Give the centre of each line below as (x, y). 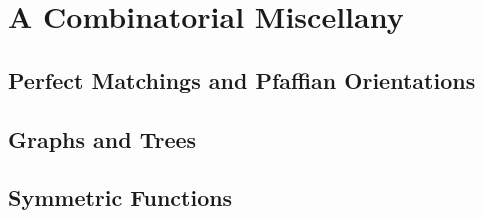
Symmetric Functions (120, 197)
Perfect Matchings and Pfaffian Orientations (242, 79)
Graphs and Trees (102, 138)
